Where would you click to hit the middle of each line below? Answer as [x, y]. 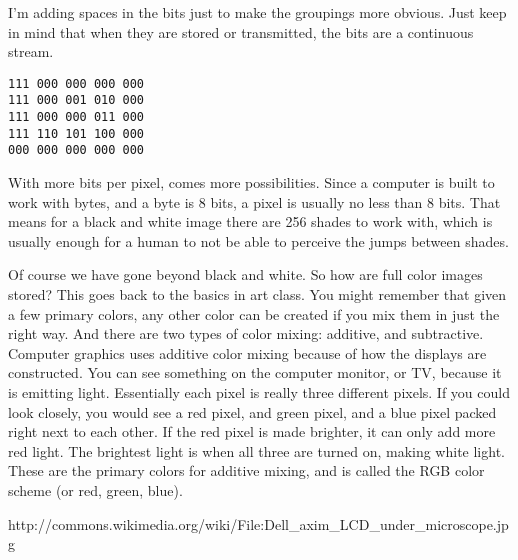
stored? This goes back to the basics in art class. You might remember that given [257, 294]
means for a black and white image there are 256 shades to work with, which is [250, 221]
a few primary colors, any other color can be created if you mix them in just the [254, 313]
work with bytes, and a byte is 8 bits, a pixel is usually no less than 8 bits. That [254, 201]
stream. [31, 51]
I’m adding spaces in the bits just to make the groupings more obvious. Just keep [257, 12]
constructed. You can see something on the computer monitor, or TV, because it [255, 372]
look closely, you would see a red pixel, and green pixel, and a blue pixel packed [252, 411]
